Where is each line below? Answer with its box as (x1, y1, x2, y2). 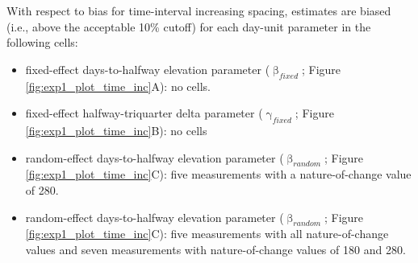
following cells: (6, 34, 78, 51)
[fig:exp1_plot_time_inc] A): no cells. (25, 77, 211, 94)
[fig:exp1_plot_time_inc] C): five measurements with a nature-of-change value (25, 166, 412, 183)
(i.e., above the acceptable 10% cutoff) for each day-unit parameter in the (6, 18, 371, 35)
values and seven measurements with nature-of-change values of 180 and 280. (25, 240, 406, 257)
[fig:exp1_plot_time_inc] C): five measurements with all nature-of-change (25, 225, 389, 242)
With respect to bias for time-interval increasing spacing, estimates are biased (6, 2, 391, 18)
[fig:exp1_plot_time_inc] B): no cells (25, 121, 207, 138)
